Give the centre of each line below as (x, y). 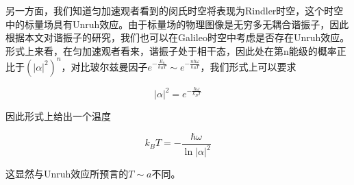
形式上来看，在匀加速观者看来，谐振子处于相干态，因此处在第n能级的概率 (171, 50)
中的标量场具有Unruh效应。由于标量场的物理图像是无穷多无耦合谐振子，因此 (177, 24)
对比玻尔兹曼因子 (109, 66)
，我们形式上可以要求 (248, 66)
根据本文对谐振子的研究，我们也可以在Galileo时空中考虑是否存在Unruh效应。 (178, 37)
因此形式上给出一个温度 (58, 116)
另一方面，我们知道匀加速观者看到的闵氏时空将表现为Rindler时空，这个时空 (175, 10)
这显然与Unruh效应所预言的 (67, 174)
